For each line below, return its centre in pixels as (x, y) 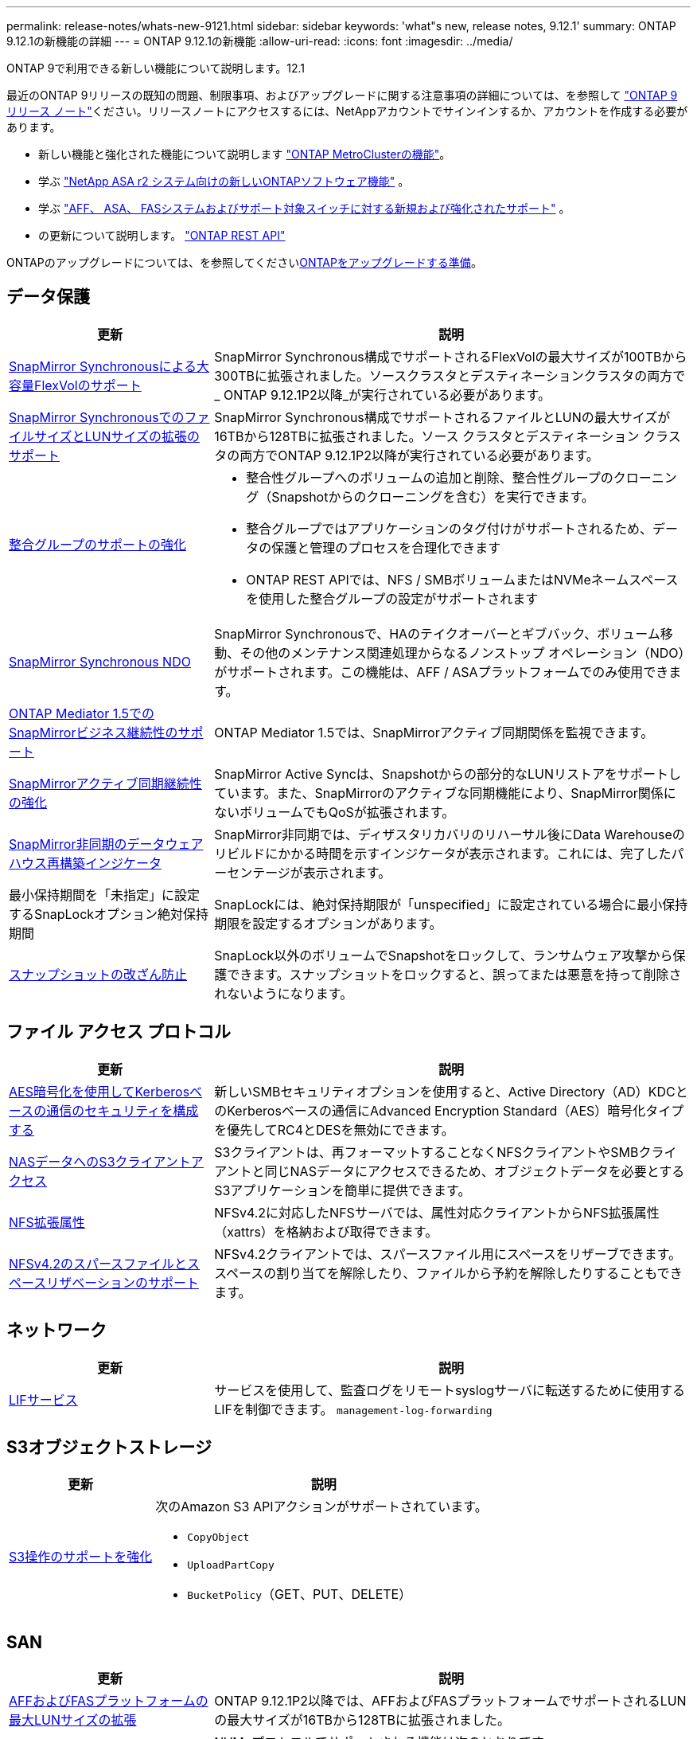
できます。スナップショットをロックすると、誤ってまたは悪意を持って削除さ (454, 974)
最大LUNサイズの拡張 (73, 1720)
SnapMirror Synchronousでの (97, 417)
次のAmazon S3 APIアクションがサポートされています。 (321, 1507)
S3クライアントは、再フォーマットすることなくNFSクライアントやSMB (426, 1152)
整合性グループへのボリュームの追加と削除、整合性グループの (430, 477)
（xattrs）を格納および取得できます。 (326, 1231)
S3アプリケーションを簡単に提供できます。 (343, 1190)
